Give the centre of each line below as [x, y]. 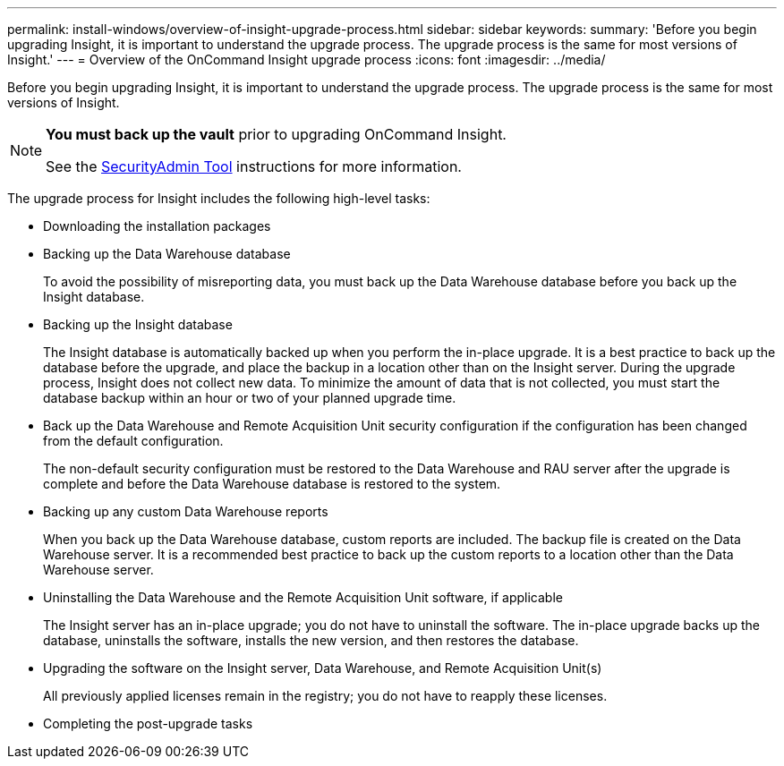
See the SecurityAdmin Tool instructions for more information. [254, 166]
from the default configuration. [133, 441]
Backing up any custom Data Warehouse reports [186, 511]
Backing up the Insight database [138, 324]
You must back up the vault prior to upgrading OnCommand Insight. [276, 134]
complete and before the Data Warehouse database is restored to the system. [272, 484]
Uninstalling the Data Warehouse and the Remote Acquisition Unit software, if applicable [303, 597]
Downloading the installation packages [157, 226]
